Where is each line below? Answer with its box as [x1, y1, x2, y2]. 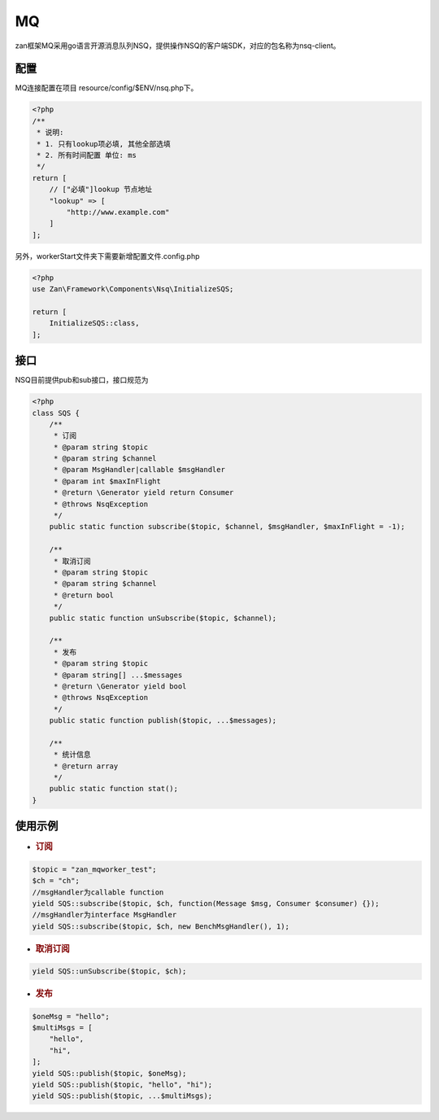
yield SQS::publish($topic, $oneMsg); [32, 1069, 187, 1078]
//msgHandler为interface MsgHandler [32, 910, 177, 920]
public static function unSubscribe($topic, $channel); [49, 613, 277, 623]
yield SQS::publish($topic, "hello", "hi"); [32, 1079, 213, 1089]
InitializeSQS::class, [49, 318, 140, 328]
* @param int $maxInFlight [53, 476, 162, 486]
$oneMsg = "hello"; [32, 1012, 110, 1021]
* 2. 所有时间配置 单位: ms [37, 151, 137, 160]
